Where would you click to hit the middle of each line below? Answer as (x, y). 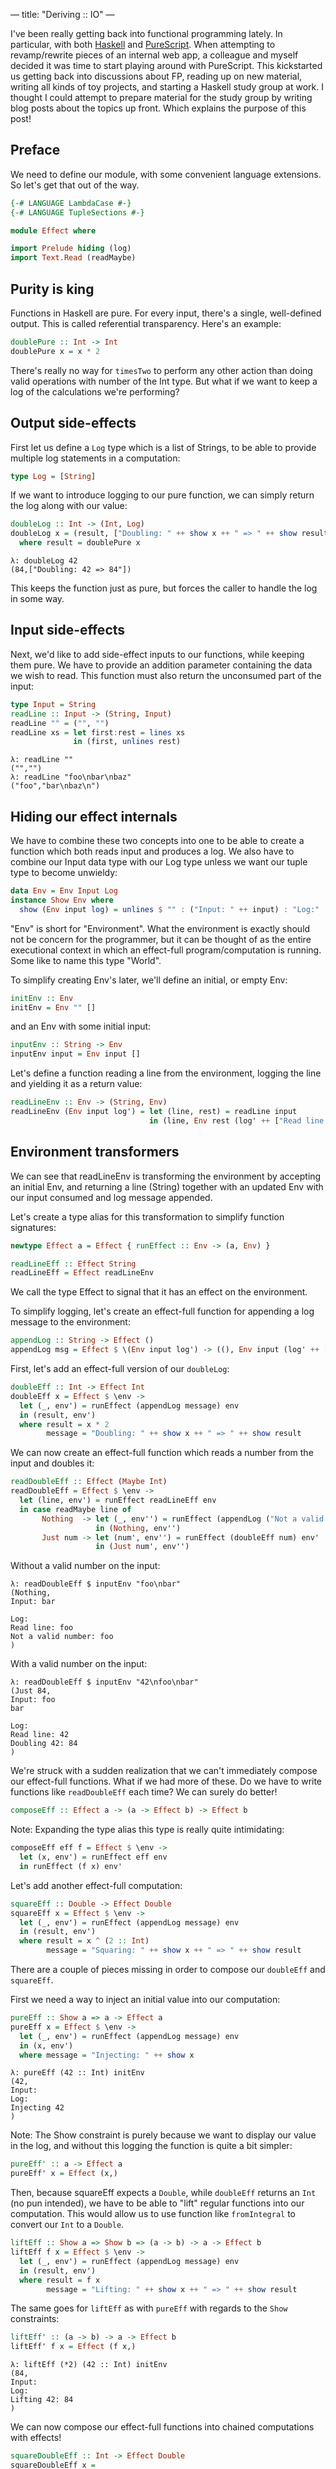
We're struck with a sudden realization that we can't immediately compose (164, 1771)
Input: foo (33, 1700)
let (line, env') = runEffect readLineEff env (118, 1500)
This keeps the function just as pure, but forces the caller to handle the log (164, 588)
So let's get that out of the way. (75, 185)
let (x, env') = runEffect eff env (93, 1857)
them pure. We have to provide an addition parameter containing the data (161, 665)
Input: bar (33, 1602)
